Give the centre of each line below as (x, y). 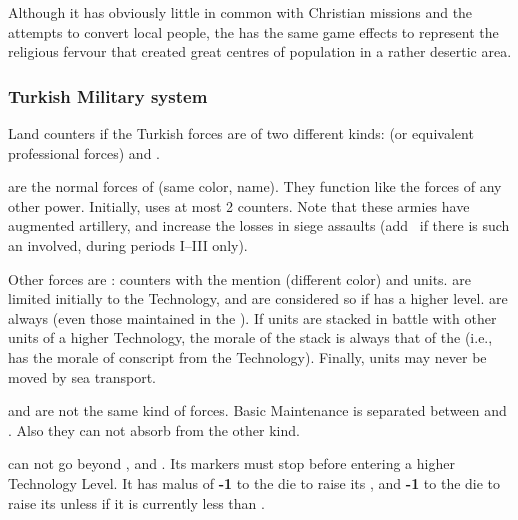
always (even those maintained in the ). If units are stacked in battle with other (252, 317)
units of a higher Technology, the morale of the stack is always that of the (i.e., (250, 337)
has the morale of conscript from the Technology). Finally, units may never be (247, 356)
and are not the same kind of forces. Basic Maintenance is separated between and (257, 410)
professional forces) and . (84, 152)
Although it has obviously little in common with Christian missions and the (240, 12)
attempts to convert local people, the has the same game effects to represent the (253, 31)
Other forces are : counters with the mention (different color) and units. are (239, 278)
